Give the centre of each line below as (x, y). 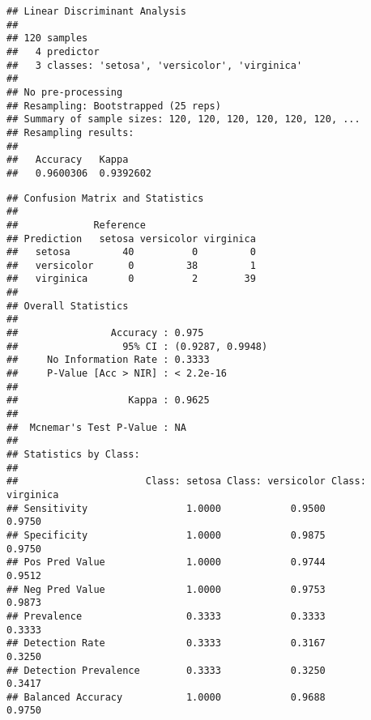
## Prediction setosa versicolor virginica (131, 239)
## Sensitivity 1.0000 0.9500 (166, 508)
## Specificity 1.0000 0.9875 (166, 535)
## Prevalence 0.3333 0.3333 (166, 616)
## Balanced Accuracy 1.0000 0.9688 (166, 697)
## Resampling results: (70, 132)
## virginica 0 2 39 (131, 279)
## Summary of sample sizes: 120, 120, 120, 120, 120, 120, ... (183, 119)
